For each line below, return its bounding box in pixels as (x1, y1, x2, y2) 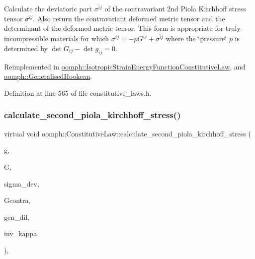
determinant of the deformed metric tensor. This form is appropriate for (4, 23, 224, 33)
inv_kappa (4, 228, 37, 239)
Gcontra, (4, 195, 31, 205)
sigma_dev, (4, 178, 39, 189)
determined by (4, 43, 48, 53)
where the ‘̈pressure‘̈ (166, 33, 227, 44)
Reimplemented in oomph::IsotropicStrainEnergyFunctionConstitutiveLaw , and (4, 61, 246, 71)
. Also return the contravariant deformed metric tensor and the (33, 13, 225, 23)
